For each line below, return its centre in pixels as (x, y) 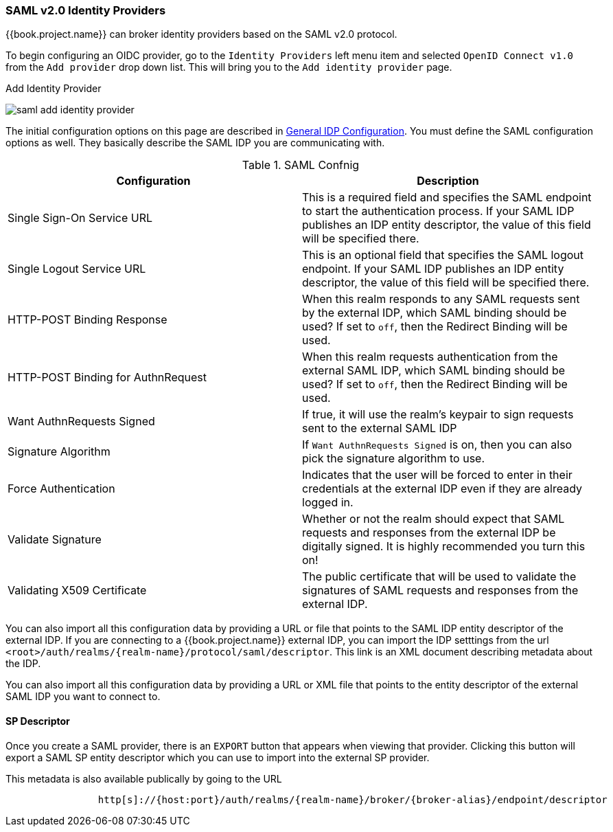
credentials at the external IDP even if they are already (442, 489)
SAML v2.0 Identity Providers (86, 10)
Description (448, 181)
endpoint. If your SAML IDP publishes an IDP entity (433, 269)
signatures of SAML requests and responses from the (440, 591)
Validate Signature (55, 540)
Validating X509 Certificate (77, 591)
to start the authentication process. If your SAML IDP (438, 211)
